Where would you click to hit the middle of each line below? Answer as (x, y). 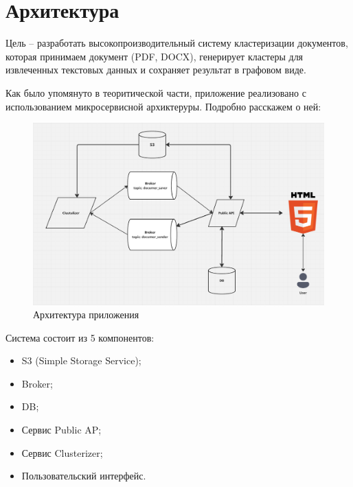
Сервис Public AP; (61, 430)
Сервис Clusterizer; (62, 452)
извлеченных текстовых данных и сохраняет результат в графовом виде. (156, 70)
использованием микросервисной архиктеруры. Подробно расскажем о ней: (163, 106)
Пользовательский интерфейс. (84, 476)
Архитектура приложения (86, 314)
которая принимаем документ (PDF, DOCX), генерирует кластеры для (155, 56)
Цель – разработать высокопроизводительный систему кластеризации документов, (177, 43)
